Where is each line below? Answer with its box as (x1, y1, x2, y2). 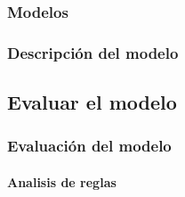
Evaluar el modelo (7, 88, 177, 116)
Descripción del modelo (7, 41, 179, 63)
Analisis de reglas (7, 172, 117, 191)
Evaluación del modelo (7, 135, 172, 157)
